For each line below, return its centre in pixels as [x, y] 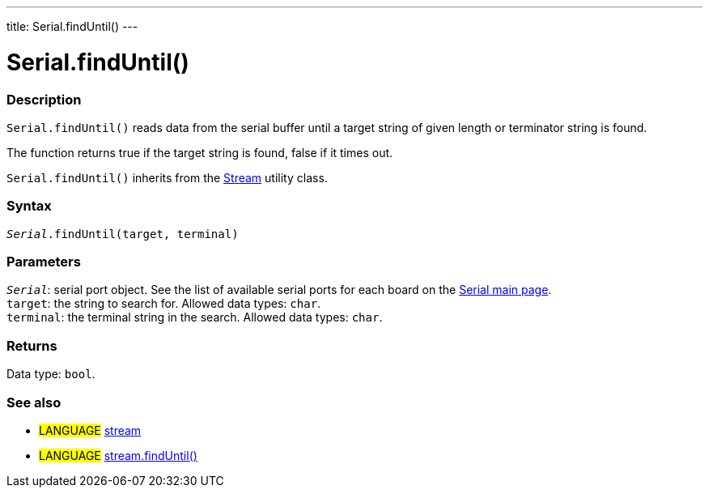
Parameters [44, 262]
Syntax [29, 206]
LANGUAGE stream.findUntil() [118, 455]
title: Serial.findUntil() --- [72, 26]
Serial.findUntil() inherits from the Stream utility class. [167, 177]
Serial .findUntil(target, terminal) [123, 234]
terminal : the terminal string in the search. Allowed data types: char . [195, 317]
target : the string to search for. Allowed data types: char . [164, 304]
